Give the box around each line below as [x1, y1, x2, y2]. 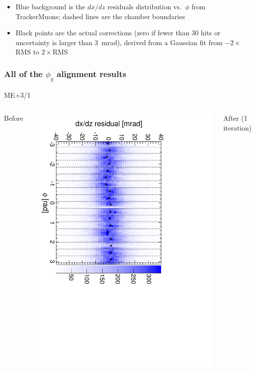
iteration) [223, 122, 252, 132]
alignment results [57, 67, 127, 79]
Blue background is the [15, 1, 85, 11]
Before [4, 113, 24, 123]
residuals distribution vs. [107, 1, 182, 11]
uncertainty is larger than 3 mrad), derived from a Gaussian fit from [15, 37, 223, 47]
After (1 [223, 113, 248, 123]
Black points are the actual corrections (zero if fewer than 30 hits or [15, 27, 221, 38]
